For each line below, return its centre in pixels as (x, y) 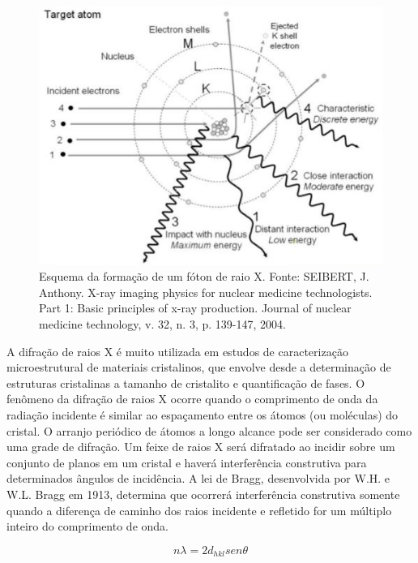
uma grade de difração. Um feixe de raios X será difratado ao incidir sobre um (201, 447)
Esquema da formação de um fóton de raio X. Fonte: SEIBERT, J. (204, 276)
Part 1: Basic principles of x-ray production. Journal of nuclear (195, 308)
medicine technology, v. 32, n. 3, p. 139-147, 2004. (162, 324)
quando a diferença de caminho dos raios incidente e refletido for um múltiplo (199, 510)
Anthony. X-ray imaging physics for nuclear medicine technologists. (206, 292)
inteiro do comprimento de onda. (87, 526)
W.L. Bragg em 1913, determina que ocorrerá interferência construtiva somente (203, 494)
